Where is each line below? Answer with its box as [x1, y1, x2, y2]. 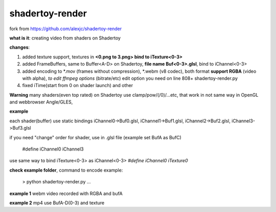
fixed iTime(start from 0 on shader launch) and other [22, 82, 133, 89]
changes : [9, 44, 30, 51]
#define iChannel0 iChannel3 [22, 146, 84, 152]
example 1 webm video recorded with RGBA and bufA [9, 190, 123, 197]
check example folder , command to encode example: [9, 167, 123, 173]
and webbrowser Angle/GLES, [9, 99, 73, 105]
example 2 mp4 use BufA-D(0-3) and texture [9, 200, 105, 206]
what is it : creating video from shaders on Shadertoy [9, 35, 121, 41]
